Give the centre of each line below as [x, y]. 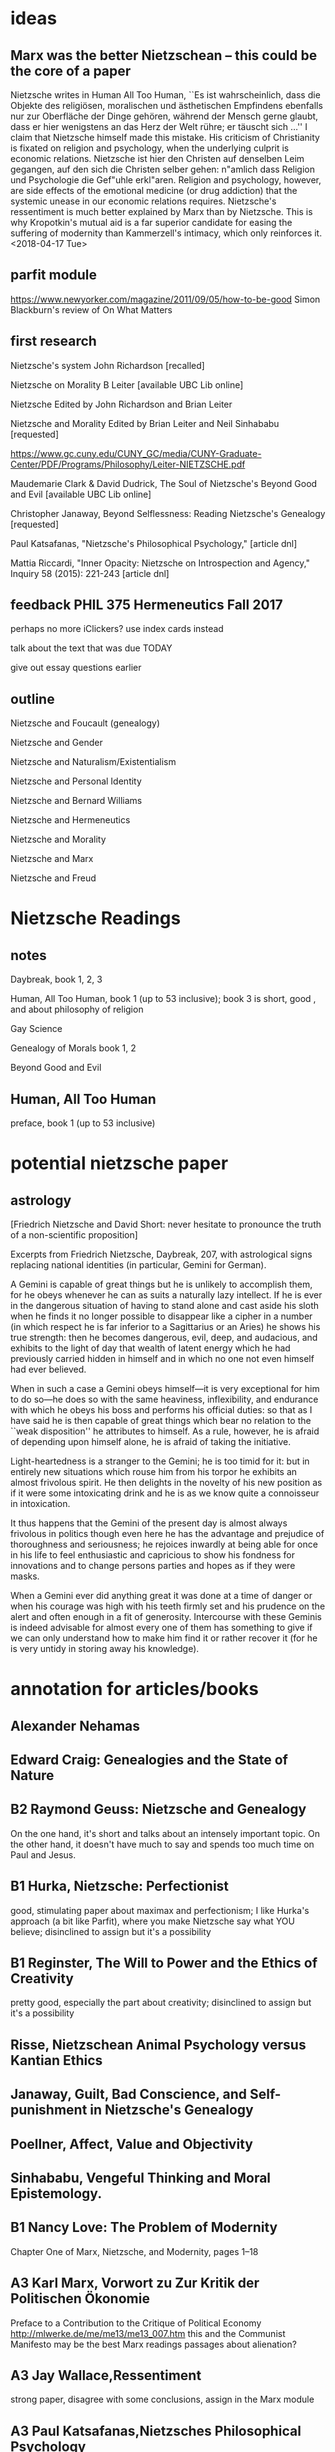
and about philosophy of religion [77, 1009]
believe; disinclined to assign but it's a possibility [111, 1931]
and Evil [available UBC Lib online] [81, 494]
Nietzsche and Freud [53, 878]
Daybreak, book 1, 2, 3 [56, 979]
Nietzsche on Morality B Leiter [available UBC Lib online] [127, 384]
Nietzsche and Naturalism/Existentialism [93, 762]
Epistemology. [56, 2193]
